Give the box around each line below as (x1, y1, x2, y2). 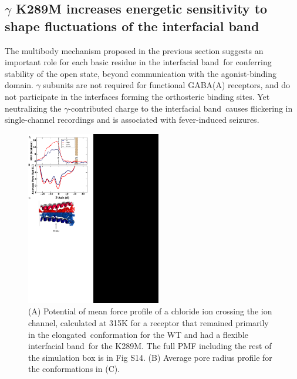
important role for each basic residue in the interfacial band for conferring (5, 56, 272, 68)
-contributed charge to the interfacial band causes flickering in (68, 102, 293, 114)
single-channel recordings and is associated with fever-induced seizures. (5, 113, 259, 126)
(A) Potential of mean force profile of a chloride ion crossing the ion (28, 305, 272, 317)
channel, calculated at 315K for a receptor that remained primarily (28, 316, 269, 328)
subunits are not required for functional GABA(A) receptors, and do (43, 79, 291, 91)
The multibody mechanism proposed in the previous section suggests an (5, 44, 264, 56)
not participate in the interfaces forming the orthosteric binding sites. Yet (5, 90, 270, 102)
